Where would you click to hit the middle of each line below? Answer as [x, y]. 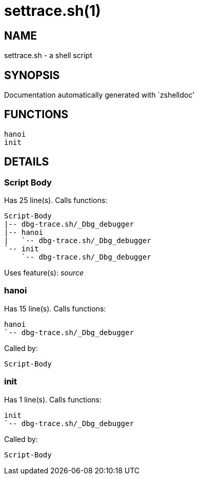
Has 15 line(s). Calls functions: [55, 308]
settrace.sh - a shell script [48, 56]
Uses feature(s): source [44, 273]
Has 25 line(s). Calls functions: [56, 200]
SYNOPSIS [32, 75]
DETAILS [27, 162]
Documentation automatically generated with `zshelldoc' [100, 95]
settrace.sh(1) [53, 11]
